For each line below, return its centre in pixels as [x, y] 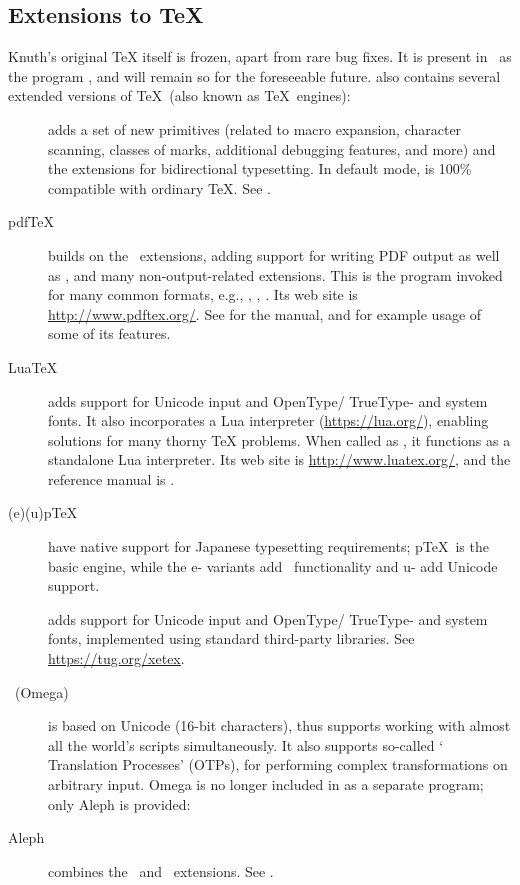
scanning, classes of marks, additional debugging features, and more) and [272, 148]
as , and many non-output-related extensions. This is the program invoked [275, 274]
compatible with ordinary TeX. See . [159, 187]
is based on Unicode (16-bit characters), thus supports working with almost [279, 725]
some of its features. [109, 333]
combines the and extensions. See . [161, 870]
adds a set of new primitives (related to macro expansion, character [255, 128]
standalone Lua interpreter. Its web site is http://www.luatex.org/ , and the [279, 459]
